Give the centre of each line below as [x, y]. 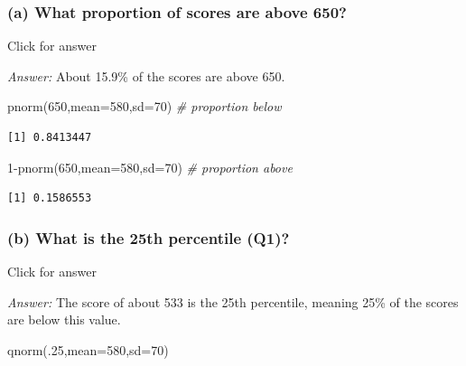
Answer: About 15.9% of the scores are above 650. [146, 75]
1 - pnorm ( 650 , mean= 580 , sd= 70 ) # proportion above [150, 167]
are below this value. [64, 319]
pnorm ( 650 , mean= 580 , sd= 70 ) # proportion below [144, 106]
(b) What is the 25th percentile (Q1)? [149, 237]
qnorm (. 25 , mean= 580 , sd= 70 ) [88, 349]
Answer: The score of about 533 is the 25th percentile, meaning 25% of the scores [233, 301]
